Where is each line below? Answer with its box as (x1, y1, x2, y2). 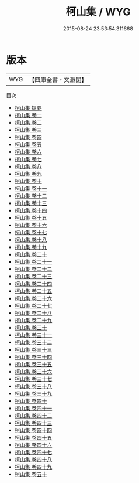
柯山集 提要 (14, 104, 42, 111)
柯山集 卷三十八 (14, 382, 53, 390)
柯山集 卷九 (14, 170, 42, 177)
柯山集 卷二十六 (14, 294, 53, 302)
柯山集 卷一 (14, 111, 42, 118)
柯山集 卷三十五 (14, 360, 53, 368)
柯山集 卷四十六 (14, 441, 53, 448)
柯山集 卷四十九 (14, 463, 53, 470)
